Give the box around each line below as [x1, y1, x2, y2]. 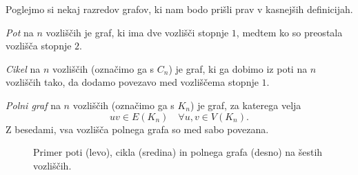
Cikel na [6, 61, 41, 75]
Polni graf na [6, 97, 61, 112]
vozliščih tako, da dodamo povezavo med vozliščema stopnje [6, 75, 259, 89]
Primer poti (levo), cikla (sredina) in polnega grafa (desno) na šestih [33, 145, 323, 159]
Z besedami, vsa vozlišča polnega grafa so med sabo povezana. [6, 121, 269, 136]
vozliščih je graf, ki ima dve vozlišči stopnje [46, 25, 229, 39]
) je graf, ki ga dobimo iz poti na [168, 61, 308, 75]
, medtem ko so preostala [236, 25, 343, 39]
